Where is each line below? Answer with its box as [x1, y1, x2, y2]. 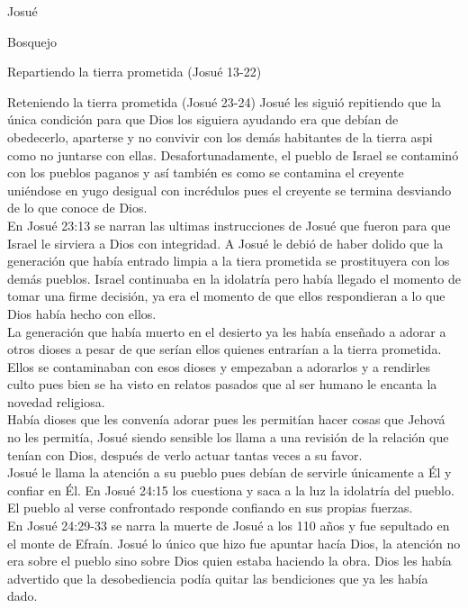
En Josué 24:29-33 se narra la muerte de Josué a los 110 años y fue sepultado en [7, 516, 450, 535]
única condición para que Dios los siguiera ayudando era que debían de [7, 110, 399, 129]
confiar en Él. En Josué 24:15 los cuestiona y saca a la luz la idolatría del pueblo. [7, 480, 454, 499]
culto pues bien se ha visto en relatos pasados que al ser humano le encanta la [7, 375, 437, 394]
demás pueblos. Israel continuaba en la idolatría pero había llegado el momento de [7, 268, 461, 287]
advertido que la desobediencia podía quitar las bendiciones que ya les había [7, 568, 428, 587]
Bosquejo [7, 32, 58, 50]
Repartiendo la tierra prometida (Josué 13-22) [7, 62, 262, 81]
